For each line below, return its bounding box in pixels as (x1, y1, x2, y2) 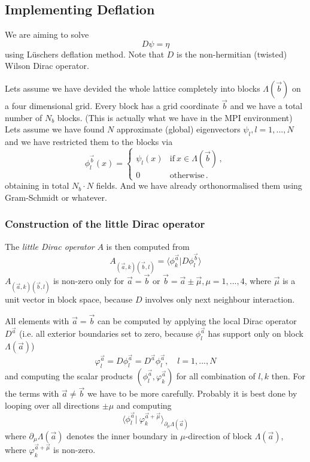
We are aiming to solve (5, 28, 89, 41)
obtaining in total (5, 179, 69, 192)
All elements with (5, 314, 69, 327)
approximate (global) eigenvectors (117, 123, 241, 135)
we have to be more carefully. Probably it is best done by (87, 387, 297, 400)
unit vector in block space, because (5, 293, 133, 305)
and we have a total (230, 99, 303, 112)
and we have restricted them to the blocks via (5, 135, 173, 148)
